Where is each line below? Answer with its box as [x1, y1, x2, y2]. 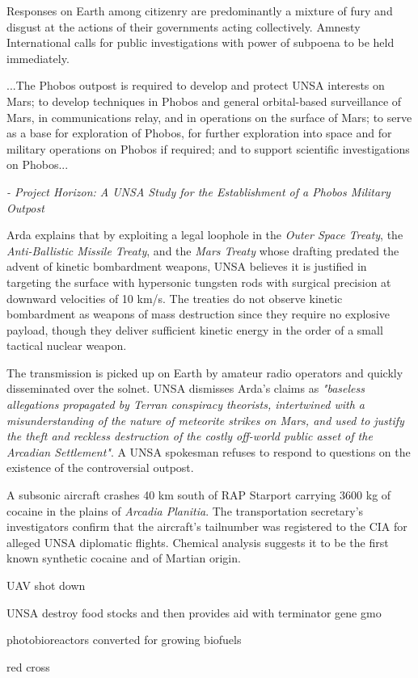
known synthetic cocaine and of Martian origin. [6, 550, 241, 566]
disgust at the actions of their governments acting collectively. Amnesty [6, 18, 361, 35]
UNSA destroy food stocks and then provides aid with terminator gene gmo [6, 604, 382, 621]
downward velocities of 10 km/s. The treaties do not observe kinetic [6, 289, 343, 306]
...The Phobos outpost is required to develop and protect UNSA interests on [6, 77, 385, 94]
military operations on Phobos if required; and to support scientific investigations [6, 140, 410, 157]
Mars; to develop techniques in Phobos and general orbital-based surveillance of [6, 92, 402, 109]
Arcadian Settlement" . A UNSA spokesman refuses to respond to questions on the [6, 443, 411, 460]
